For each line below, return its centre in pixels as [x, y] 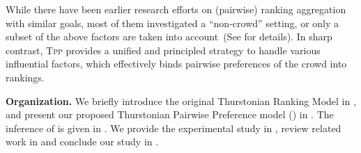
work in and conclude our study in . [82, 142]
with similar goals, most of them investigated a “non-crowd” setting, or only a [172, 23]
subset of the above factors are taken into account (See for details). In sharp [169, 37]
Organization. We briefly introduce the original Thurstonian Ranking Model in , [181, 100]
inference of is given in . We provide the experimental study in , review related [174, 128]
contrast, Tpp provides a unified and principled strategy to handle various [163, 50]
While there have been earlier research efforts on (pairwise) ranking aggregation [176, 9]
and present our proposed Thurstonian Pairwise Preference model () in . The [170, 114]
